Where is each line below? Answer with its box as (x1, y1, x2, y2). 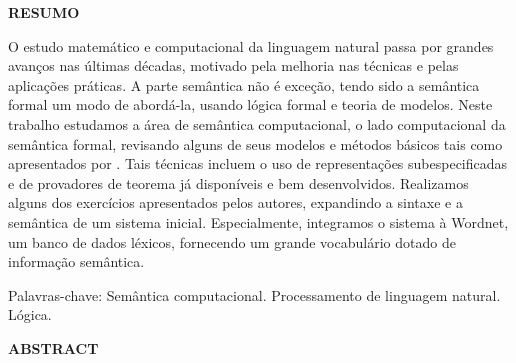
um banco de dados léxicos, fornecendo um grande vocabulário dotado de (8, 231, 456, 252)
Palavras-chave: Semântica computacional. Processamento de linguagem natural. (8, 284, 501, 305)
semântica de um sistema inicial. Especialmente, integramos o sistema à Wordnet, (8, 211, 509, 232)
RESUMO (8, 2, 80, 22)
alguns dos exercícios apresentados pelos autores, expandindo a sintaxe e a (8, 192, 463, 213)
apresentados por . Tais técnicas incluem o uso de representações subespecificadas (8, 153, 508, 174)
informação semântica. (8, 251, 145, 272)
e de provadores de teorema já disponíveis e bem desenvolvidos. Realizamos (8, 172, 469, 193)
